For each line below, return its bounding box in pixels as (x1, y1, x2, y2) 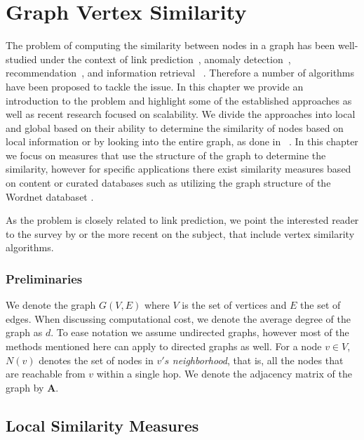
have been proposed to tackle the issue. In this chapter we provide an (6, 79, 304, 93)
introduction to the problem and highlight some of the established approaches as (6, 93, 352, 107)
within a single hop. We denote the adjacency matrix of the (96, 366, 352, 381)
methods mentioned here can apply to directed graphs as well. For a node (6, 339, 322, 354)
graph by (6, 380, 44, 394)
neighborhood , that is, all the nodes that (172, 352, 344, 367)
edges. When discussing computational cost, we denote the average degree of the (6, 311, 351, 326)
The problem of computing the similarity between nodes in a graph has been (6, 38, 335, 53)
